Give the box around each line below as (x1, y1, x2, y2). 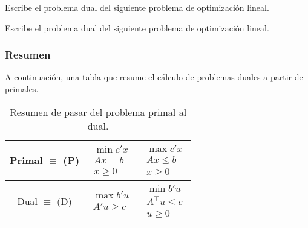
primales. (5, 83, 39, 95)
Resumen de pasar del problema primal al (10, 104, 187, 119)
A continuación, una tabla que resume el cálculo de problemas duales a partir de (5, 71, 303, 83)
